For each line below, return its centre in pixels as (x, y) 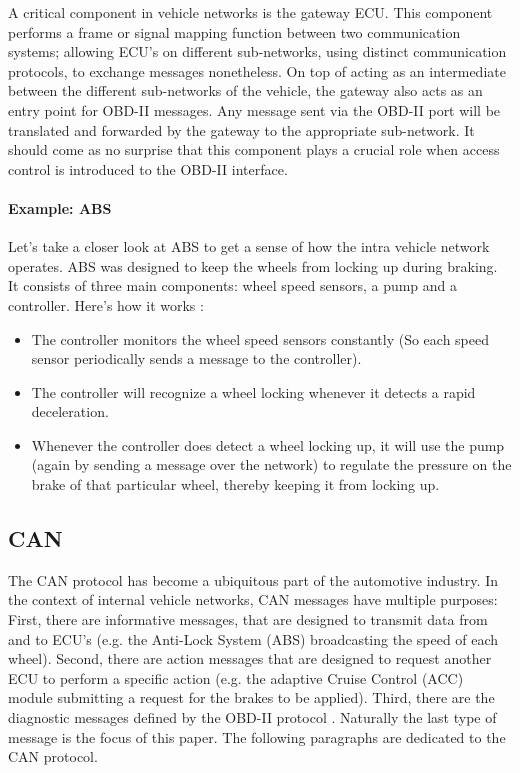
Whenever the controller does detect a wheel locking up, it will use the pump (268, 444)
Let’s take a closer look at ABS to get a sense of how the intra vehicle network (249, 246)
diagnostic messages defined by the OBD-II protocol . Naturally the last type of (252, 717)
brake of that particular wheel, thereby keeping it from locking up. (235, 484)
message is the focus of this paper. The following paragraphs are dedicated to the (257, 736)
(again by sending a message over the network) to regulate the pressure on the (271, 464)
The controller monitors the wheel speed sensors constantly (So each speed (260, 338)
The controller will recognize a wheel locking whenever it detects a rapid (253, 391)
